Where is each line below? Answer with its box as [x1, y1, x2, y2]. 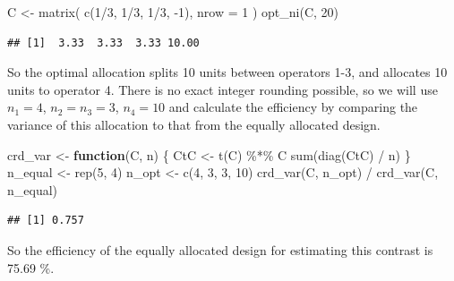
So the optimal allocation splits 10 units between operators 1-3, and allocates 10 [7, 63, 448, 81]
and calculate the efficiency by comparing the [168, 98, 418, 116]
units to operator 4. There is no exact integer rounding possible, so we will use [7, 80, 438, 98]
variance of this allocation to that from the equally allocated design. [7, 115, 381, 133]
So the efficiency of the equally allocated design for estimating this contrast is [7, 240, 433, 259]
